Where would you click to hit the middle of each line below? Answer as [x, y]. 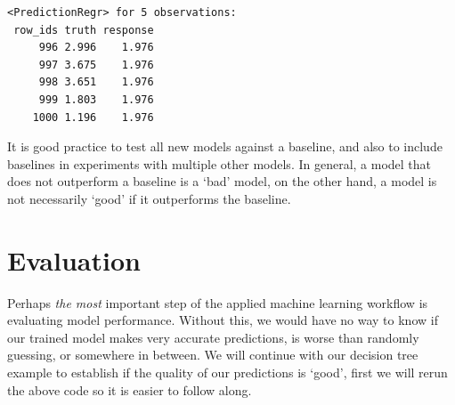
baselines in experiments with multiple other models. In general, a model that [219, 163]
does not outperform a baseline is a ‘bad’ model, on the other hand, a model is [222, 181]
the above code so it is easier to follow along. [130, 389]
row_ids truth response [84, 30]
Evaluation [74, 259]
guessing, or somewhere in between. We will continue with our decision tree [213, 355]
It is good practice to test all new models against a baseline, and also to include [225, 146]
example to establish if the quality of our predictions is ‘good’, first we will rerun [227, 373]
